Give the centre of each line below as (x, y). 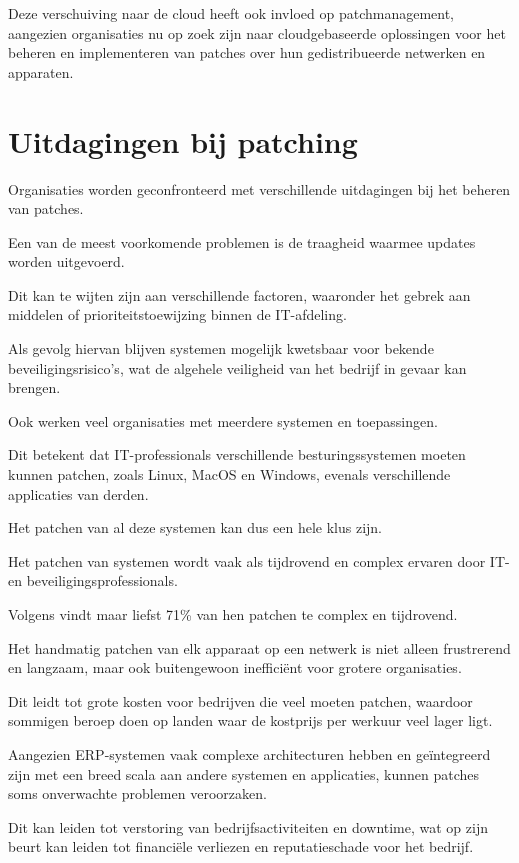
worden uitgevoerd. (66, 261)
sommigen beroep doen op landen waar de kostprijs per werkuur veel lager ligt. (250, 720)
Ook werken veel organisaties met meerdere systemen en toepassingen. (223, 420)
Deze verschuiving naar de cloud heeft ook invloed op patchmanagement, (231, 13)
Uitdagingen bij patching (183, 140)
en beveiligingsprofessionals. (93, 580)
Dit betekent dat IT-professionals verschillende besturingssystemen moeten (237, 454)
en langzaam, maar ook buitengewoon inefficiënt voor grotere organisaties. (235, 667)
